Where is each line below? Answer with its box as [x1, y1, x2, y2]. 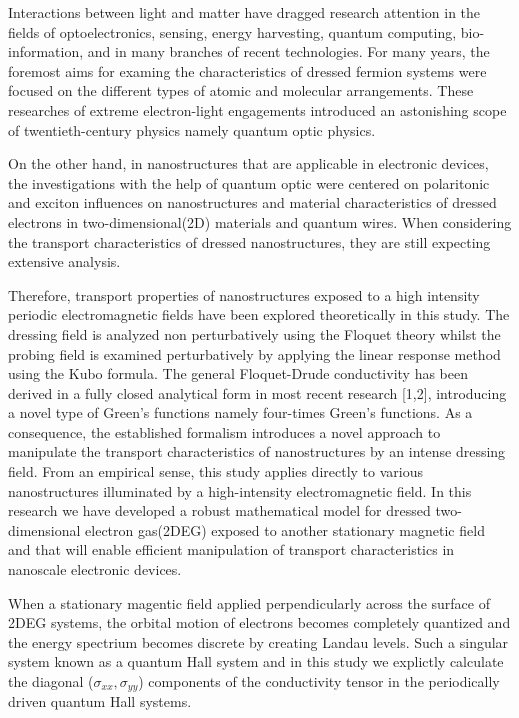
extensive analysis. [8, 251, 121, 272]
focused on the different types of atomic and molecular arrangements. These [8, 80, 474, 101]
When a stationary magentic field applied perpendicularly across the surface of [8, 592, 490, 613]
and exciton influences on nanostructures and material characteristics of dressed [8, 192, 497, 213]
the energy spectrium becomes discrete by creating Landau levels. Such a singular [8, 631, 509, 652]
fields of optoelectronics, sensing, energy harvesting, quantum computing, [8, 21, 457, 42]
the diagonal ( [8, 671, 94, 691]
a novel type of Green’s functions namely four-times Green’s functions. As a [8, 402, 473, 423]
